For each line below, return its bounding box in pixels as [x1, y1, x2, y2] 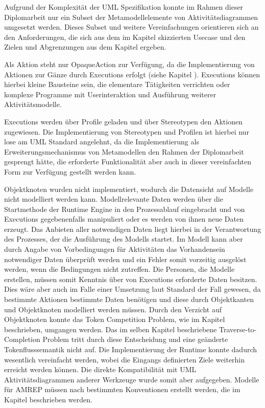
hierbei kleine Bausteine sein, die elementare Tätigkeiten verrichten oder [4, 79, 230, 90]
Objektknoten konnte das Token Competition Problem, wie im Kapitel [4, 314, 225, 325]
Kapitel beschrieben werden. [4, 394, 92, 404]
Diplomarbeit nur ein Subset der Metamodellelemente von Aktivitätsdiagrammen [4, 11, 258, 22]
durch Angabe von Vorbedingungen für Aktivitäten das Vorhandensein [4, 244, 225, 254]
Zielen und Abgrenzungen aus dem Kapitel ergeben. [4, 41, 166, 52]
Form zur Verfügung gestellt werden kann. [4, 166, 136, 177]
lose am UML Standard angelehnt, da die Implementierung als [4, 136, 199, 147]
